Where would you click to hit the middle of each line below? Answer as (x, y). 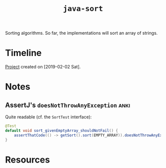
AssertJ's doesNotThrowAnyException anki (68, 105)
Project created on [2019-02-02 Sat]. (43, 67)
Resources (28, 160)
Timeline (23, 53)
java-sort (83, 9)
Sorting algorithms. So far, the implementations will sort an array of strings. (82, 33)
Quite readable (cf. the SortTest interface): (48, 117)
